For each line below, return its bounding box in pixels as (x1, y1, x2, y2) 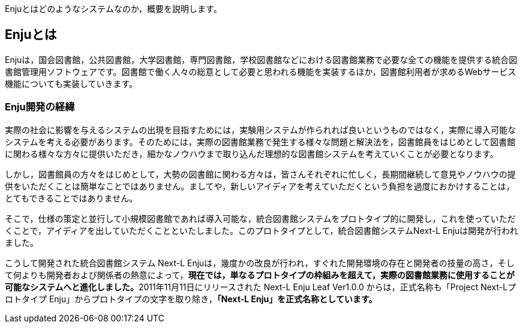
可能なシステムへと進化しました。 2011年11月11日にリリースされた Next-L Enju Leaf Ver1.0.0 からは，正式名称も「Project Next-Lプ (5, 281, 516, 292)
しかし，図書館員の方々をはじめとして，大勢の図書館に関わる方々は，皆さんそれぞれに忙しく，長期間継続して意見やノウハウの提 (5, 168, 516, 179)
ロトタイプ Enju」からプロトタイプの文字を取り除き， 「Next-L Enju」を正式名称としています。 (5, 293, 377, 304)
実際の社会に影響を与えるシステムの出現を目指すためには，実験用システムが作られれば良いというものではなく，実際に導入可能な (5, 124, 516, 135)
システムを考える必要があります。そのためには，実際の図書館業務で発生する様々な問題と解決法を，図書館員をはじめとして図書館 (5, 136, 516, 147)
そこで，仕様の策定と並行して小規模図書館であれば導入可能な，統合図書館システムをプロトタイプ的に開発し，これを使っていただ (5, 213, 516, 224)
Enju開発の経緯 (5, 101, 75, 113)
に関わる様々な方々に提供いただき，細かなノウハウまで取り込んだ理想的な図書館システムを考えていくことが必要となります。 (5, 148, 498, 159)
